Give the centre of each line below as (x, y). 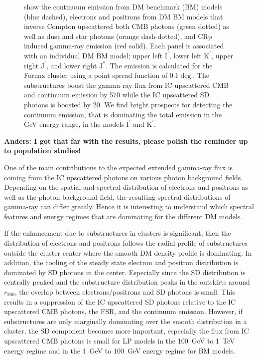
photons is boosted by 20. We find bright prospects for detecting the (128, 104)
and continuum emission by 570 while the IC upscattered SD (117, 95)
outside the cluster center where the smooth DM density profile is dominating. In (128, 252)
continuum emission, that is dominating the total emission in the (123, 114)
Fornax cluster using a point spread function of (96, 75)
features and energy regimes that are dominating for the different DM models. (123, 216)
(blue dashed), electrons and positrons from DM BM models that (124, 16)
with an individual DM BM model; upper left (93, 55)
